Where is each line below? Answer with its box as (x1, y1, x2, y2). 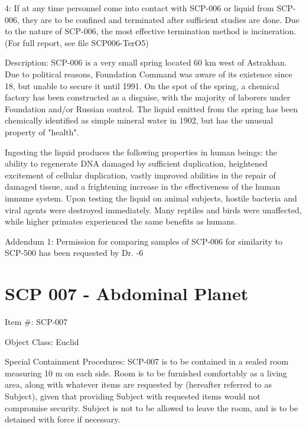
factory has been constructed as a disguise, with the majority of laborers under (5, 91, 291, 103)
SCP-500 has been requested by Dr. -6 (5, 246, 144, 259)
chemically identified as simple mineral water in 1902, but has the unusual (5, 114, 274, 126)
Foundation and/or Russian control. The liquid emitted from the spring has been (5, 102, 298, 115)
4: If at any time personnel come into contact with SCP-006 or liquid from (5, 2, 274, 14)
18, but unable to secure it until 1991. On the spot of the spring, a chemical (5, 79, 279, 92)
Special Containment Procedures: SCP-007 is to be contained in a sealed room (5, 355, 289, 368)
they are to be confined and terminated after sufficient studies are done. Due (22, 13, 300, 25)
